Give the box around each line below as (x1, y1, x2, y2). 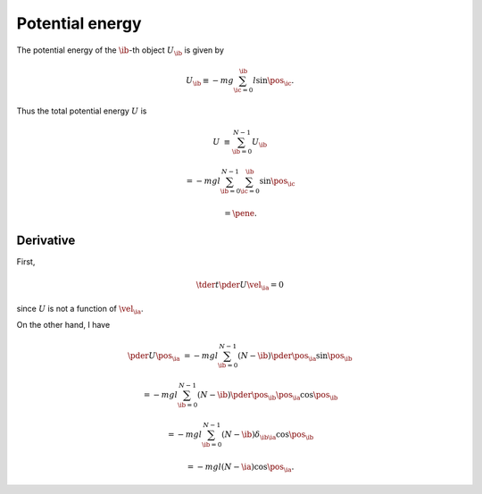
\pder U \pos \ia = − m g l (127, 350, 219, 363)
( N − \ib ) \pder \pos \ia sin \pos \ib (237, 350, 353, 363)
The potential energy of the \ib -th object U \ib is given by (16, 45, 225, 57)
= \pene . (224, 208, 258, 219)
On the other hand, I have (16, 320, 111, 331)
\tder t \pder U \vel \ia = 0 (195, 280, 285, 292)
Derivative (16, 233, 76, 248)
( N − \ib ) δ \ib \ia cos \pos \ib (221, 429, 314, 441)
